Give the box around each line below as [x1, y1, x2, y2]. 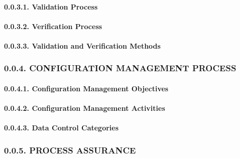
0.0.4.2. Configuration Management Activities [4, 103, 165, 113]
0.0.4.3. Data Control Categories [4, 122, 119, 133]
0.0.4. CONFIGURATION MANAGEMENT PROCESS [4, 62, 236, 74]
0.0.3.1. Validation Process [4, 1, 98, 12]
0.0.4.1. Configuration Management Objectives [4, 83, 169, 93]
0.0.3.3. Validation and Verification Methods [4, 40, 161, 51]
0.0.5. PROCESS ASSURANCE [4, 143, 136, 156]
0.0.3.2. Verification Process [4, 21, 102, 31]
